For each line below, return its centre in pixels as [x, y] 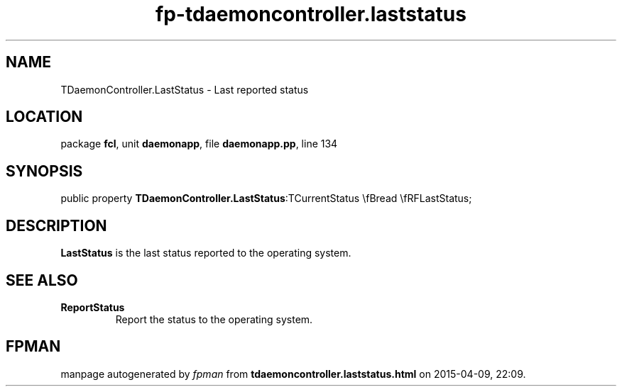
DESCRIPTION [56, 225]
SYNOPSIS [44, 171]
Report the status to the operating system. [214, 319]
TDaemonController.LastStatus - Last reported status [185, 89]
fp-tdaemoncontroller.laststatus [311, 14]
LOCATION [44, 117]
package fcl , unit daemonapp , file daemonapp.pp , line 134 [199, 144]
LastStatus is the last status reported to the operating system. [206, 253]
